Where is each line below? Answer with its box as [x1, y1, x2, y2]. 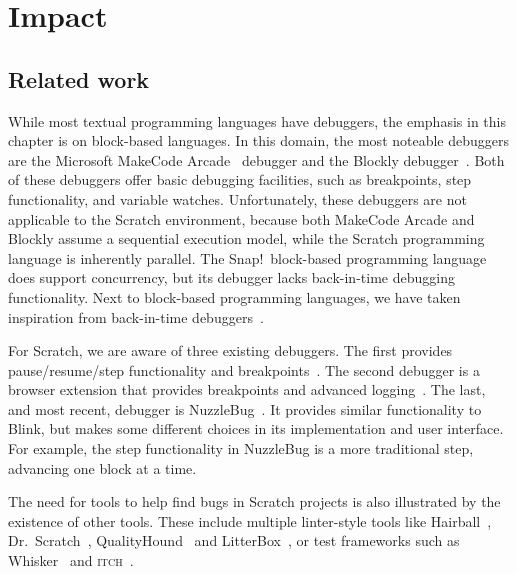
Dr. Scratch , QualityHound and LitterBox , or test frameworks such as [8, 530, 460, 551]
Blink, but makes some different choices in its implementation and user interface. [8, 418, 504, 439]
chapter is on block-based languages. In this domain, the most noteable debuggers [8, 130, 510, 151]
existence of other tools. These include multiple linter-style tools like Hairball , [8, 510, 492, 531]
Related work [8, 63, 150, 94]
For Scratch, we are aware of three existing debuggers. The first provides [8, 340, 453, 361]
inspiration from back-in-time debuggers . [8, 306, 264, 327]
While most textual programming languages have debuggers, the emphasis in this [8, 110, 506, 131]
